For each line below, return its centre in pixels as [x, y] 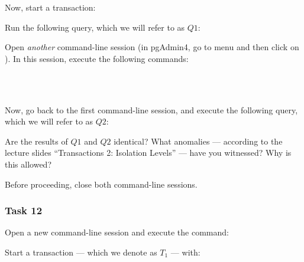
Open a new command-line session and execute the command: [117, 232]
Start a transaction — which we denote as [81, 252]
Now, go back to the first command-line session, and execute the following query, [151, 109]
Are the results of [36, 141]
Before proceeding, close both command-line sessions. [101, 184]
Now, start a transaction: [50, 7]
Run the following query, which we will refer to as [95, 27]
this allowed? [28, 164]
